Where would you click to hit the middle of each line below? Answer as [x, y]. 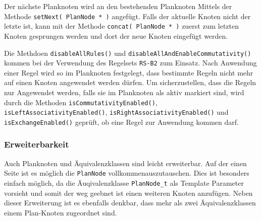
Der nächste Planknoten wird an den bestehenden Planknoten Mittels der [118, 6]
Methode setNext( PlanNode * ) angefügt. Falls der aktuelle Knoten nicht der [127, 16]
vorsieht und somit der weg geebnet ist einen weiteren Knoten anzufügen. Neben [128, 193]
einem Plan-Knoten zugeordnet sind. [61, 212]
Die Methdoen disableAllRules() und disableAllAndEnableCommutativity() [128, 53]
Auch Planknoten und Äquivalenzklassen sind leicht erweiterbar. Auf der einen [125, 163]
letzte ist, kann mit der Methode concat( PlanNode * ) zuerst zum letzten [121, 26]
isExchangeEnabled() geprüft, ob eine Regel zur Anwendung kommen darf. [121, 122]
